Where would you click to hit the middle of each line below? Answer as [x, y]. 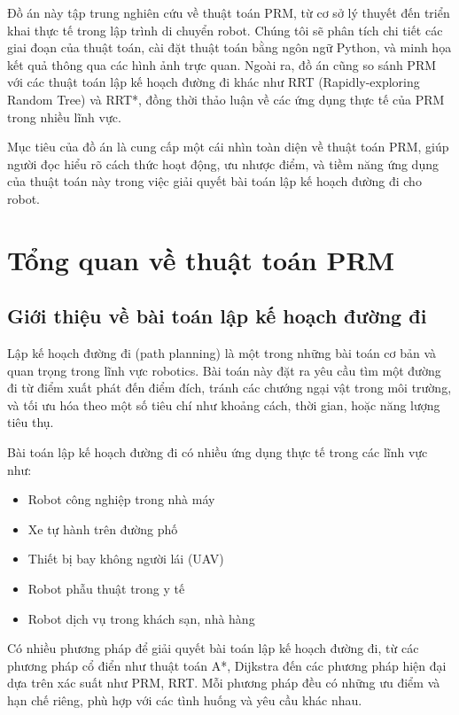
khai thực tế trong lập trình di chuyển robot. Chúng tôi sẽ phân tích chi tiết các [225, 30]
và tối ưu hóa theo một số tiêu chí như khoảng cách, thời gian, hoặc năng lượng [224, 404]
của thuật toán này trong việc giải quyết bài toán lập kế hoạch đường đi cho [214, 181]
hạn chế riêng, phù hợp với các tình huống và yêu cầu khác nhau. [185, 700]
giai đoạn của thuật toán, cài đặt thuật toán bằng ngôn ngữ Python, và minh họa [229, 47]
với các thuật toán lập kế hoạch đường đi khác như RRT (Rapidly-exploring [214, 82]
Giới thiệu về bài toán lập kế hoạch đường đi [217, 316]
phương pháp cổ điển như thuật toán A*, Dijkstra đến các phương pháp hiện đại [227, 665]
